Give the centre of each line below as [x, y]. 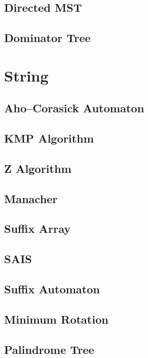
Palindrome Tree [49, 349]
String [26, 75]
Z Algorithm [38, 168]
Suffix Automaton [52, 289]
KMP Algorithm [49, 138]
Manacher [31, 198]
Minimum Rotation [56, 319]
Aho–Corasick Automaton [74, 108]
